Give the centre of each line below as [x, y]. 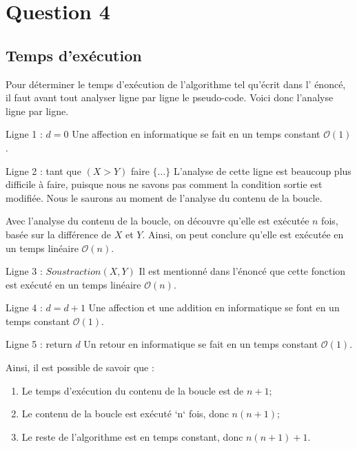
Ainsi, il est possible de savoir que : [80, 367]
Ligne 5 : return [39, 344]
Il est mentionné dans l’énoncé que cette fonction [242, 271]
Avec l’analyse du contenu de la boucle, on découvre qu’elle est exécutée [157, 221]
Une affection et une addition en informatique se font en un [214, 307]
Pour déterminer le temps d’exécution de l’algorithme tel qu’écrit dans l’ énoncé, [176, 84]
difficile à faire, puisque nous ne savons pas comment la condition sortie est [164, 184]
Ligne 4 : [24, 307]
